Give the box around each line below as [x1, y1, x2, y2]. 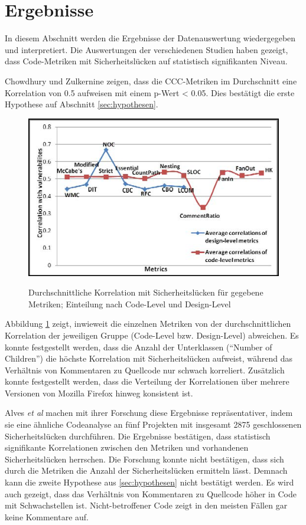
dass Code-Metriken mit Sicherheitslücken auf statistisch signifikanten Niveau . [5, 55, 288, 67]
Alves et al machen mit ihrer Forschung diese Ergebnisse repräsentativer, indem [5, 406, 293, 419]
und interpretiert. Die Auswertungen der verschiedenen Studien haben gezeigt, [5, 43, 288, 55]
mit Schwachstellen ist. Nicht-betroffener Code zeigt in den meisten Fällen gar [5, 499, 288, 511]
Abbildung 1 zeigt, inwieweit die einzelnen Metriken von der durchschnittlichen [5, 317, 291, 330]
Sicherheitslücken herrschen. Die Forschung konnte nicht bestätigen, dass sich [5, 452, 284, 465]
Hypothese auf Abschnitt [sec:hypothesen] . [5, 98, 158, 110]
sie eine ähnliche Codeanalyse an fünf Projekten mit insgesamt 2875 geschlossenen [5, 418, 302, 431]
